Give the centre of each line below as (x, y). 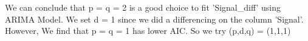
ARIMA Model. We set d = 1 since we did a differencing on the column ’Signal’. (154, 19)
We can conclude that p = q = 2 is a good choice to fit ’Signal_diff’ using (143, 7)
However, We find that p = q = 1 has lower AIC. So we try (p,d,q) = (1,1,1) (148, 31)
